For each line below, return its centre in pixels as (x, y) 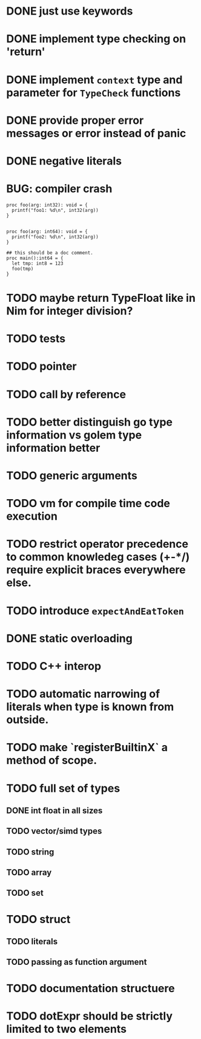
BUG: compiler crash (59, 189)
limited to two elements (67, 1029)
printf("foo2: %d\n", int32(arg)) (55, 237)
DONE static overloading (70, 638)
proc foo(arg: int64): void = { (47, 231)
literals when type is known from (90, 707)
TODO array (29, 873)
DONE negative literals (64, 161)
